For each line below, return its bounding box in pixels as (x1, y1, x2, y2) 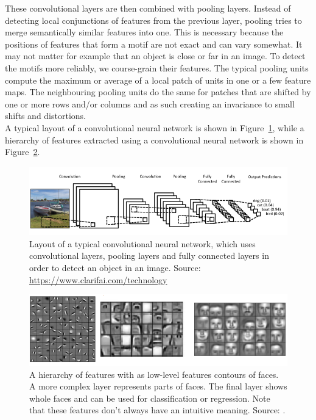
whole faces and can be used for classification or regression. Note (29, 391, 270, 404)
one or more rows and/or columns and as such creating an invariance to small (5, 97, 295, 110)
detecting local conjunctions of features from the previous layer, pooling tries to (5, 13, 302, 26)
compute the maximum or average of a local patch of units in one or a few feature (5, 73, 311, 86)
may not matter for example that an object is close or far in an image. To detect (5, 49, 306, 62)
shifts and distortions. (5, 109, 86, 122)
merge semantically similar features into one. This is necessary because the (5, 26, 284, 38)
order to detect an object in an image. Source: (29, 261, 201, 273)
